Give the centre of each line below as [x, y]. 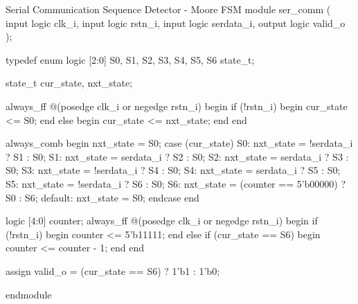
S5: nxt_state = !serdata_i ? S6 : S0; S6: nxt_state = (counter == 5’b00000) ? [176, 183]
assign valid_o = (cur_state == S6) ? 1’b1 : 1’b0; [113, 270]
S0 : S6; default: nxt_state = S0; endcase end [102, 197]
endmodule [29, 294]
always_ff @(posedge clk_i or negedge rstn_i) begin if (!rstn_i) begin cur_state [177, 106]
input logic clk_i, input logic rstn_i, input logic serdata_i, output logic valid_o [176, 23]
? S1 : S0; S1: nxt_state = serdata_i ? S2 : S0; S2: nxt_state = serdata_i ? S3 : [177, 156]
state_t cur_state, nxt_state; [69, 83]
